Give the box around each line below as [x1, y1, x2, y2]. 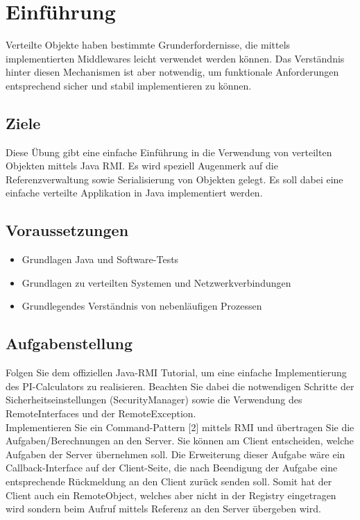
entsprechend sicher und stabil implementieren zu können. [6, 78, 252, 92]
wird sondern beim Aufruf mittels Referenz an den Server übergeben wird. [6, 501, 321, 516]
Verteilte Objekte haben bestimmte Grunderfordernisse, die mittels [6, 37, 291, 52]
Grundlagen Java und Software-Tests [22, 252, 179, 267]
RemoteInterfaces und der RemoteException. [6, 406, 196, 421]
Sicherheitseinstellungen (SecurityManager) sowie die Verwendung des [6, 392, 302, 407]
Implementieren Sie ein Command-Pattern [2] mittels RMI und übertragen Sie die [6, 419, 354, 434]
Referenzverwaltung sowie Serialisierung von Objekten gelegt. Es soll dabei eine [6, 171, 343, 186]
